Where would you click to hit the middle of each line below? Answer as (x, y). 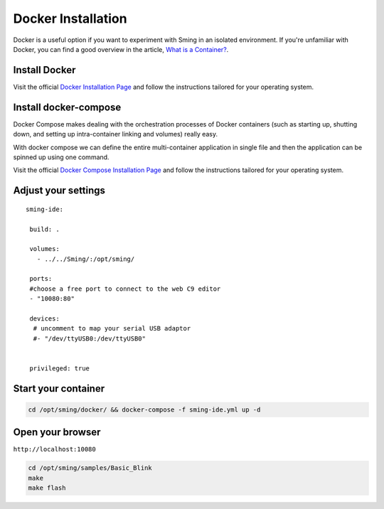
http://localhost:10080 (54, 449)
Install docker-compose (67, 107)
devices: (44, 319)
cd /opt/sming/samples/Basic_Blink (90, 468)
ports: (41, 279)
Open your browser (57, 433)
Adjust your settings (59, 191)
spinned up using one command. (61, 157)
